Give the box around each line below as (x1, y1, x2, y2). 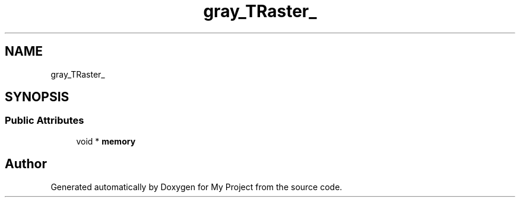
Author (5, 156, 47, 172)
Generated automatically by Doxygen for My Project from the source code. (50, 181, 343, 192)
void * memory (76, 136, 136, 146)
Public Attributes (5, 114, 84, 127)
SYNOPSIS (5, 89, 69, 105)
